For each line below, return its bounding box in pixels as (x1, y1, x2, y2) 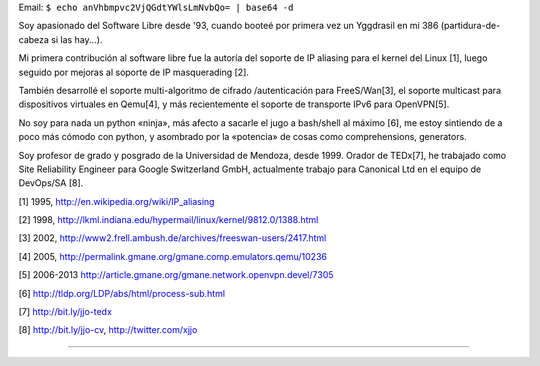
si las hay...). (51, 33, 103, 45)
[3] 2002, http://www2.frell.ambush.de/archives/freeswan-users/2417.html (18, 232, 327, 244)
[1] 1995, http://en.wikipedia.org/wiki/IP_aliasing (18, 195, 215, 207)
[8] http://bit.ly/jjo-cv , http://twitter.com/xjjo (18, 324, 198, 336)
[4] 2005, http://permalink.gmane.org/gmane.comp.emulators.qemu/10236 (18, 250, 327, 262)
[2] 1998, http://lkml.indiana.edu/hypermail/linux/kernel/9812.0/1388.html (18, 214, 319, 226)
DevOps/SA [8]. (18, 177, 84, 189)
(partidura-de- (440, 20, 501, 32)
